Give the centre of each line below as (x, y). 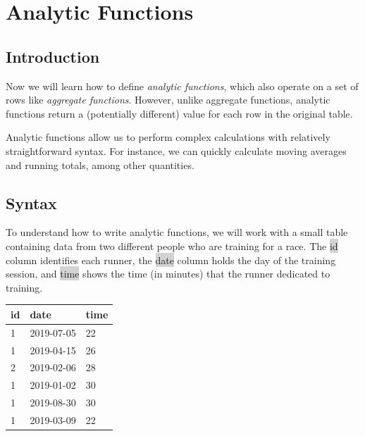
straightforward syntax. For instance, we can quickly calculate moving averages (176, 150)
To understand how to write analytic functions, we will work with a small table (177, 232)
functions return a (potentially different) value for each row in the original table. (179, 113)
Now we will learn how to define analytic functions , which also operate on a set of (182, 86)
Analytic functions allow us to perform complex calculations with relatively (168, 137)
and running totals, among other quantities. (100, 164)
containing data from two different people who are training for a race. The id (172, 245)
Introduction (53, 56)
